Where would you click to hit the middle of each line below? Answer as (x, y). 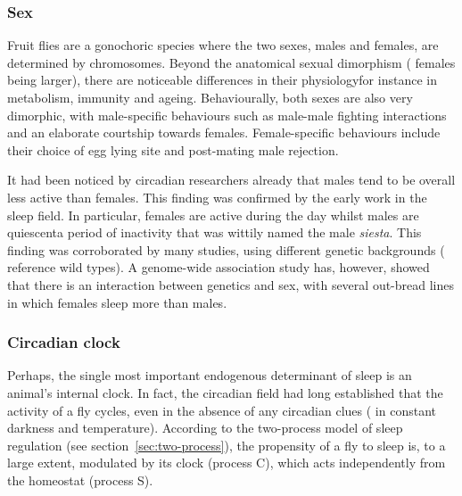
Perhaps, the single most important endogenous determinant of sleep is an (210, 375)
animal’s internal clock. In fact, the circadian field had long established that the (225, 392)
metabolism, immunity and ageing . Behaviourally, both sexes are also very (210, 97)
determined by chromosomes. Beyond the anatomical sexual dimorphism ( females (231, 62)
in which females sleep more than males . (117, 302)
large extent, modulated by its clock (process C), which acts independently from (227, 463)
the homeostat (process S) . (80, 479)
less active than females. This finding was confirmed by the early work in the (217, 197)
